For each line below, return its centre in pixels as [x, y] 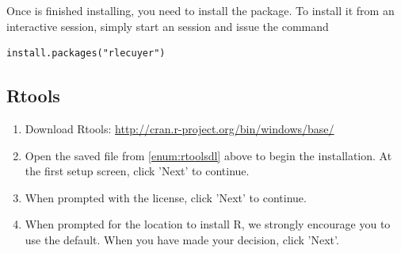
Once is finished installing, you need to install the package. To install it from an [200, 10]
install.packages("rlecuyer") [86, 54]
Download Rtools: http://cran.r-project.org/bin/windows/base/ [179, 128]
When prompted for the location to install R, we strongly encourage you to [208, 224]
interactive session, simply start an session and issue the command [168, 26]
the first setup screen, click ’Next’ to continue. [137, 171]
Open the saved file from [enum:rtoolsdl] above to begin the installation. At [208, 155]
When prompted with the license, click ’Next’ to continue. [166, 197]
